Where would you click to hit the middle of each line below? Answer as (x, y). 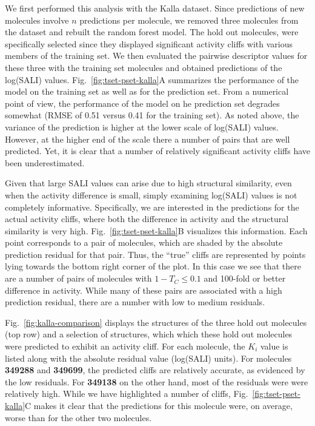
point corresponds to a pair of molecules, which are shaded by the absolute (144, 242)
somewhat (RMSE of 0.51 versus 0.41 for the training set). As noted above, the (152, 115)
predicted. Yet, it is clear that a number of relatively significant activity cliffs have (157, 151)
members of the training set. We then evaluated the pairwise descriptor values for (156, 56)
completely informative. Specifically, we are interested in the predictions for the (152, 207)
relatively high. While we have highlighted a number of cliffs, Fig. (127, 394)
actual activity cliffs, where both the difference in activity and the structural (147, 219)
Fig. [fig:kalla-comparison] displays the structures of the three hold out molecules (156, 322)
